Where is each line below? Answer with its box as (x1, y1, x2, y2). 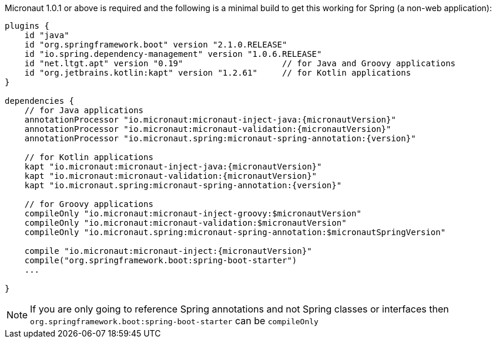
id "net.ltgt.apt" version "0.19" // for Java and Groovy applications (24, 59, 456, 68)
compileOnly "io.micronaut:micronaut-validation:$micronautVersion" (24, 218, 347, 227)
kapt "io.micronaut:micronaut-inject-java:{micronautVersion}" (24, 162, 322, 171)
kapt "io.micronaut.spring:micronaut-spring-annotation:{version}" (24, 181, 342, 190)
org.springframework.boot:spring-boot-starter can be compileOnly (30, 315, 319, 327)
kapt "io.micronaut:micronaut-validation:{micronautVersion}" (24, 171, 317, 181)
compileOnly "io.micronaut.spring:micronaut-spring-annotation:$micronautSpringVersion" (24, 227, 446, 237)
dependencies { (5, 96, 75, 106)
